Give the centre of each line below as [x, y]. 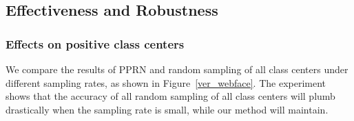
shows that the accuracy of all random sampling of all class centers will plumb [170, 96]
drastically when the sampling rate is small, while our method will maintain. [167, 109]
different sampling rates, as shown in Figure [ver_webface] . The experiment [166, 82]
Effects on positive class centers [95, 43]
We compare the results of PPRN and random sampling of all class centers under [177, 69]
